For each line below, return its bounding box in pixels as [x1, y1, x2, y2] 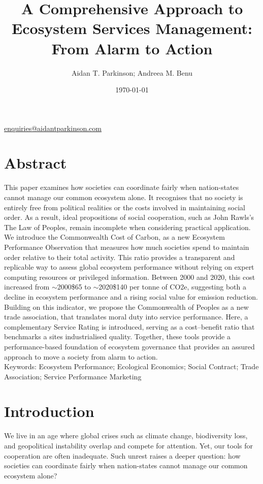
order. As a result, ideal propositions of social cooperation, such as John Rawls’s [4, 212, 254, 222]
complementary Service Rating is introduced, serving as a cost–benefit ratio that [4, 321, 255, 332]
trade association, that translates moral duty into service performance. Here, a [4, 311, 248, 322]
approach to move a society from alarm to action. [4, 351, 158, 362]
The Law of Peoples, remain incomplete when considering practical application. [4, 221, 251, 232]
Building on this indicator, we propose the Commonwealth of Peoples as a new [4, 301, 249, 312]
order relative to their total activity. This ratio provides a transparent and [4, 251, 235, 262]
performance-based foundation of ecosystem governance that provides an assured [4, 341, 255, 351]
